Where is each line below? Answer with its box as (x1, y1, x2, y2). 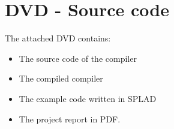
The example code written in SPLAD (19, 92, 157, 104)
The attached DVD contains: (5, 32, 111, 44)
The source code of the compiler (19, 52, 137, 64)
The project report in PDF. (19, 112, 121, 125)
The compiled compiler (19, 72, 103, 85)
